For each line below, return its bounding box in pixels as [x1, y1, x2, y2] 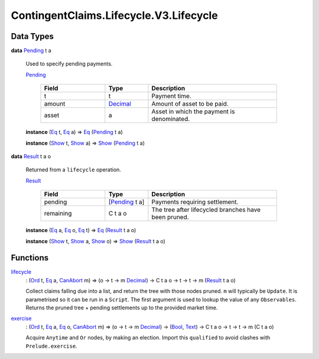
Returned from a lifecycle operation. [25, 166, 121, 174]
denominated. [151, 115, 190, 123]
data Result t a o [11, 153, 51, 160]
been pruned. [151, 213, 189, 221]
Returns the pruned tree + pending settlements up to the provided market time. [25, 304, 218, 311]
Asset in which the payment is [151, 107, 235, 116]
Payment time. [151, 92, 192, 100]
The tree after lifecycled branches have [151, 205, 261, 214]
